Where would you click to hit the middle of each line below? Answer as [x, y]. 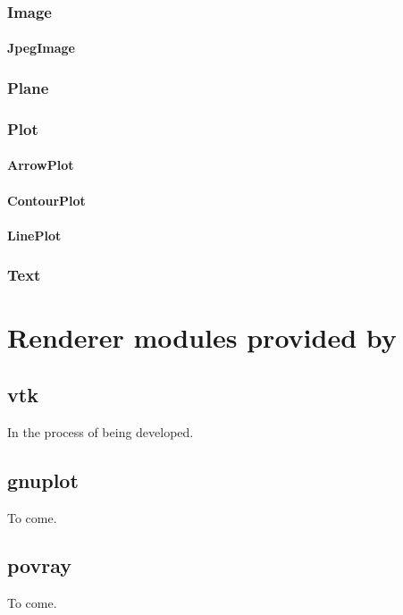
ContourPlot [46, 200]
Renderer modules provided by [202, 337]
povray [40, 565]
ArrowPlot [41, 165]
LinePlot [34, 235]
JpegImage [41, 48]
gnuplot [43, 480]
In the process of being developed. [101, 431]
